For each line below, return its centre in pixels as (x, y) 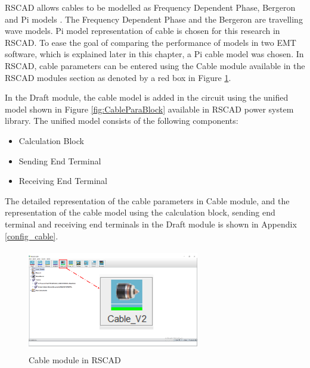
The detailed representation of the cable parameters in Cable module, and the (147, 200)
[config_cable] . (32, 236)
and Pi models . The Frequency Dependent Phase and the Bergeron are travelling (154, 19)
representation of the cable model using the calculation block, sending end (140, 212)
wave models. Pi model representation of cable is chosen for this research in (142, 31)
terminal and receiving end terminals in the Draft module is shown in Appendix (151, 224)
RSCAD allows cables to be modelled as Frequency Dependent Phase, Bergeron (150, 7)
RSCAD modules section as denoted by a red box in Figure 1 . (118, 77)
